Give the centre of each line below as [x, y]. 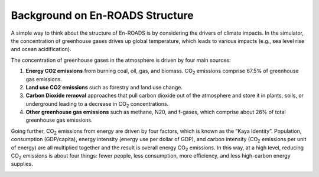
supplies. [22, 164]
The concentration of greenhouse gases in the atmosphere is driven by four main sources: [121, 60]
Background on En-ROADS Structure [102, 15]
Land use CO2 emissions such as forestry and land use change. [104, 87]
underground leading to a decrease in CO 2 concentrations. [97, 104]
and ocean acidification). [41, 49]
